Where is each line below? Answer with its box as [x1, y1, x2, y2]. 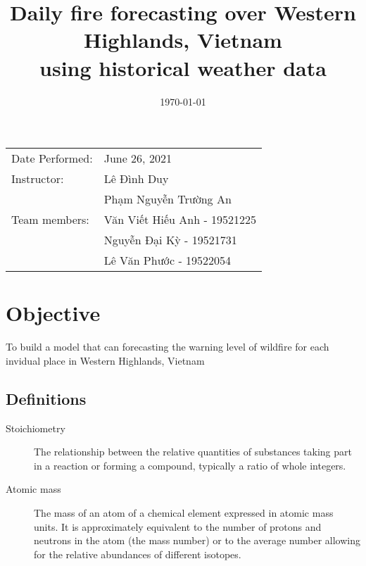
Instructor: [11, 170, 64, 187]
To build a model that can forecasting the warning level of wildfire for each [6, 339, 329, 354]
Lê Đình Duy [103, 170, 169, 187]
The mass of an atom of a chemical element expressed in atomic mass [34, 505, 334, 520]
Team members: [11, 211, 89, 228]
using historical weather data [39, 53, 327, 82]
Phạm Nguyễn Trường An [103, 191, 232, 208]
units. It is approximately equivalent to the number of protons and [34, 519, 322, 534]
